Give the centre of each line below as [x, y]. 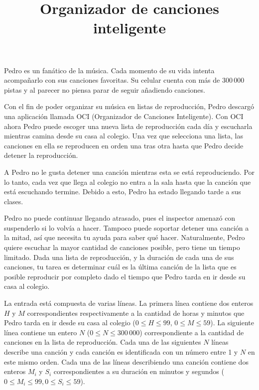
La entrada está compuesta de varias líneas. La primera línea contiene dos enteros [129, 303]
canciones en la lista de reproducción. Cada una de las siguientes [103, 342]
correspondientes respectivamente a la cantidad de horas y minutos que [136, 313]
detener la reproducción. [41, 155]
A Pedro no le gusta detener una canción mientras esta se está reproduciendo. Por [129, 172]
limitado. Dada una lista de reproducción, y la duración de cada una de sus [119, 257]
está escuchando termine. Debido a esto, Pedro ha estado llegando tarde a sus [123, 192]
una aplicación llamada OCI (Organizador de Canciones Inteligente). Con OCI [124, 116]
